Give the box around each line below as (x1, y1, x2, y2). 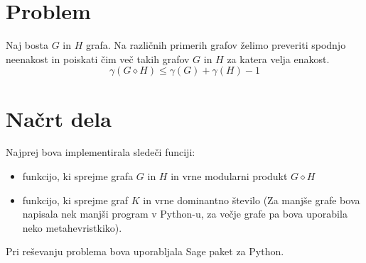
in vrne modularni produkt (171, 169, 288, 184)
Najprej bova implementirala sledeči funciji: (6, 145, 195, 160)
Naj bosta (6, 38, 48, 52)
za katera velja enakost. (227, 51, 330, 66)
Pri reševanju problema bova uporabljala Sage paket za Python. (6, 244, 284, 259)
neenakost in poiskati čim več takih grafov (6, 51, 190, 66)
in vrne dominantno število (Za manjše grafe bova (143, 192, 360, 207)
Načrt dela (6, 103, 112, 133)
